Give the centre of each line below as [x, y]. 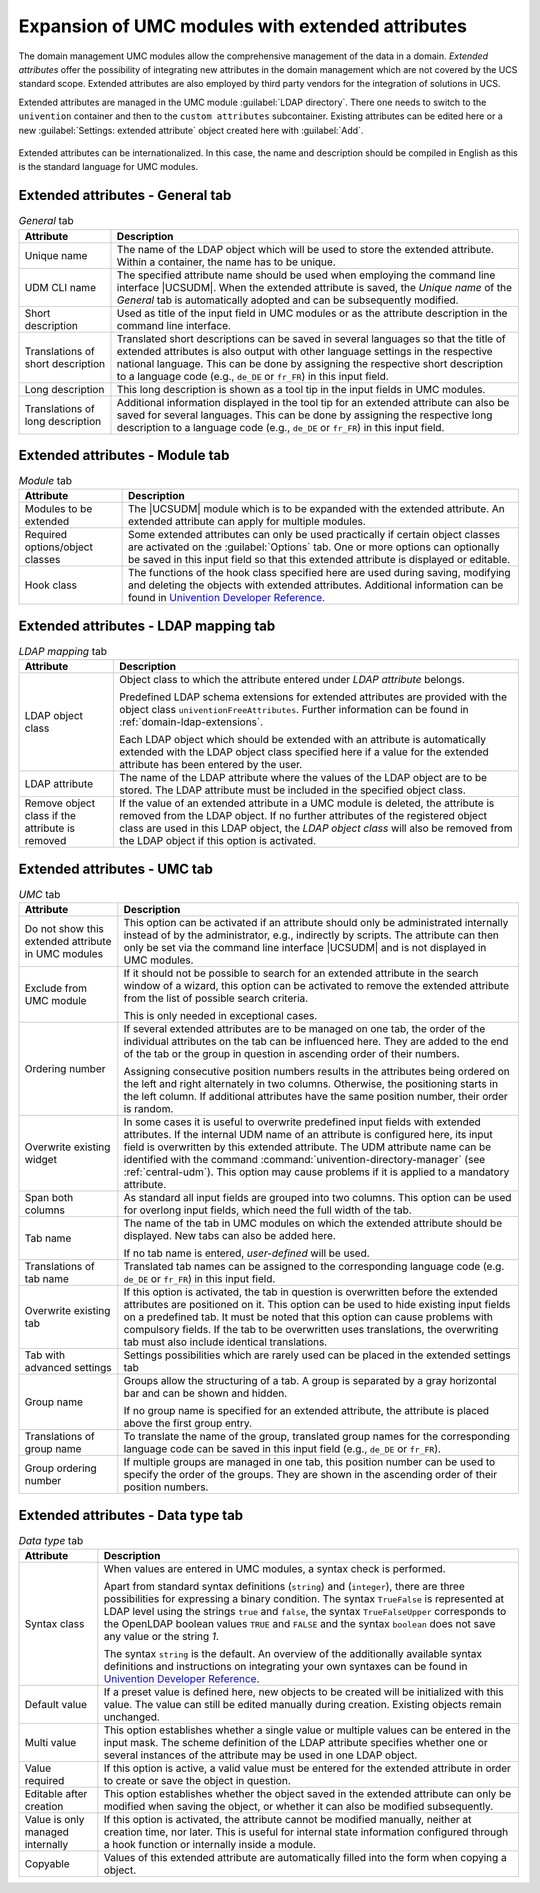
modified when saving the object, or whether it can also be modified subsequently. [298, 1807]
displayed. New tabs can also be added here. [230, 1236]
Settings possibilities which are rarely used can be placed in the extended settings [317, 1355]
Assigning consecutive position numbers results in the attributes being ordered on [316, 1072]
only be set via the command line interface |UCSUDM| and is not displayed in [305, 948]
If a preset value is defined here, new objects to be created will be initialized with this [303, 1692]
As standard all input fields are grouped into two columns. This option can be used [317, 1198]
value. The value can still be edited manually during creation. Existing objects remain [302, 1705]
